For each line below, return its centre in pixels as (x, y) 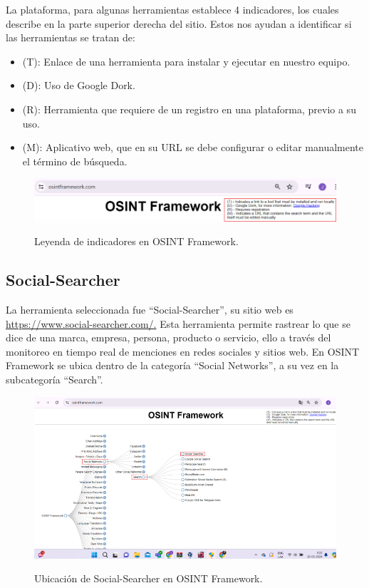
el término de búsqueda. (75, 161)
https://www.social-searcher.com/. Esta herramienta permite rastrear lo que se (178, 323)
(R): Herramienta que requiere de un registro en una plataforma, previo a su (189, 109)
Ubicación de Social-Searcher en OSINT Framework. (149, 578)
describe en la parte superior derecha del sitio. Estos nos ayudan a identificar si (179, 23)
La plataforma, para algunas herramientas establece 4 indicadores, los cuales (172, 9)
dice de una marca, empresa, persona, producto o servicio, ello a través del (168, 337)
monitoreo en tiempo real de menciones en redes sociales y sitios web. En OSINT (183, 351)
